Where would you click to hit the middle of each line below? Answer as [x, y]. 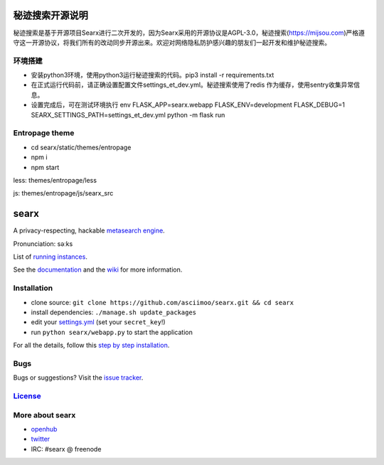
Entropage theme [44, 133]
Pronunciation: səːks [43, 244]
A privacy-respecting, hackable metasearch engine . [89, 230]
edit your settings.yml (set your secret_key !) [98, 322]
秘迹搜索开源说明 [50, 15]
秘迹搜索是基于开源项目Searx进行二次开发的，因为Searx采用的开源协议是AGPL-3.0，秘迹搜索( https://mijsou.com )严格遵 [189, 33]
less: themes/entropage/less [55, 180]
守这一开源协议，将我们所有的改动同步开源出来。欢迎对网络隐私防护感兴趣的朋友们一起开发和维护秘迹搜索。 [172, 42]
